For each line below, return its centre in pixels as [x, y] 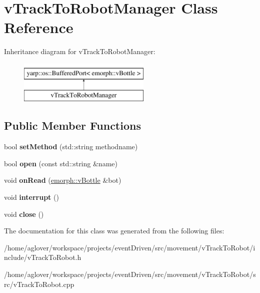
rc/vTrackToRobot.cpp [39, 284]
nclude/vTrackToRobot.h [43, 257]
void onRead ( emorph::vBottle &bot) [63, 180]
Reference [39, 27]
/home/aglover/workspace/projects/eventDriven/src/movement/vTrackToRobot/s [130, 274]
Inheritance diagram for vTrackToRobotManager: [80, 51]
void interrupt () [31, 197]
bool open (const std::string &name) [61, 163]
